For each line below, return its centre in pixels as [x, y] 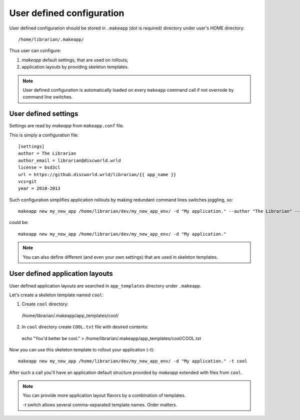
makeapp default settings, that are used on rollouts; [75, 60]
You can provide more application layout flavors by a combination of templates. [104, 395]
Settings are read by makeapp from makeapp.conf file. [67, 126]
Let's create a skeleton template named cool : [56, 295]
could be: [19, 222]
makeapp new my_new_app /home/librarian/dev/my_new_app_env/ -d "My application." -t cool [133, 361]
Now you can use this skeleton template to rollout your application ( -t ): [82, 349]
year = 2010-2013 [39, 188]
